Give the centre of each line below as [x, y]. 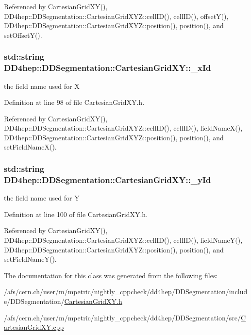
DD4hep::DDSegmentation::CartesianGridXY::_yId [108, 179]
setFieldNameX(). [30, 147]
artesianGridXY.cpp [34, 327]
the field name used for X [42, 86]
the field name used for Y [42, 198]
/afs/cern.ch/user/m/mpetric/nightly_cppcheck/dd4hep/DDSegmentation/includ [126, 292]
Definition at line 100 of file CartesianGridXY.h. [76, 214]
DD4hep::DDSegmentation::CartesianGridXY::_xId [108, 68]
